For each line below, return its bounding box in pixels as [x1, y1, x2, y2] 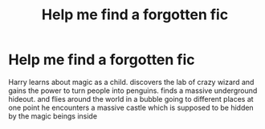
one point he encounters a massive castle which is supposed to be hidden [8, 103, 255, 112]
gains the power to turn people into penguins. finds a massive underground [8, 86, 258, 95]
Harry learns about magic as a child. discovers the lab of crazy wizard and [8, 77, 255, 87]
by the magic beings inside [8, 111, 98, 121]
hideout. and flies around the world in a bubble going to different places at [8, 94, 255, 103]
